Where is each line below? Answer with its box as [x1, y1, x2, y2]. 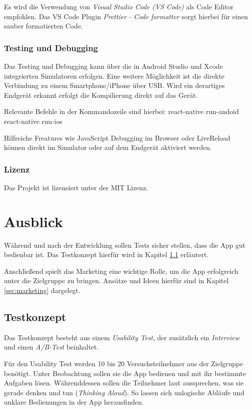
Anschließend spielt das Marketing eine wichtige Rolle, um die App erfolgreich [4, 265, 239, 276]
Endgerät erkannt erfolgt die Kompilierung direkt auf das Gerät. [4, 89, 198, 100]
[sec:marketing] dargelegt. [4, 285, 80, 295]
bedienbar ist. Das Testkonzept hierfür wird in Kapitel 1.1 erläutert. [4, 249, 209, 260]
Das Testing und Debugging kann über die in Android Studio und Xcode [4, 61, 223, 71]
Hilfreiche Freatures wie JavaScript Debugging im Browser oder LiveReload [4, 132, 230, 143]
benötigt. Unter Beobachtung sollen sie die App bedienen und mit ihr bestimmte [4, 368, 246, 378]
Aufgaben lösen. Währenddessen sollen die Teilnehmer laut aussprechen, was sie [4, 378, 244, 388]
